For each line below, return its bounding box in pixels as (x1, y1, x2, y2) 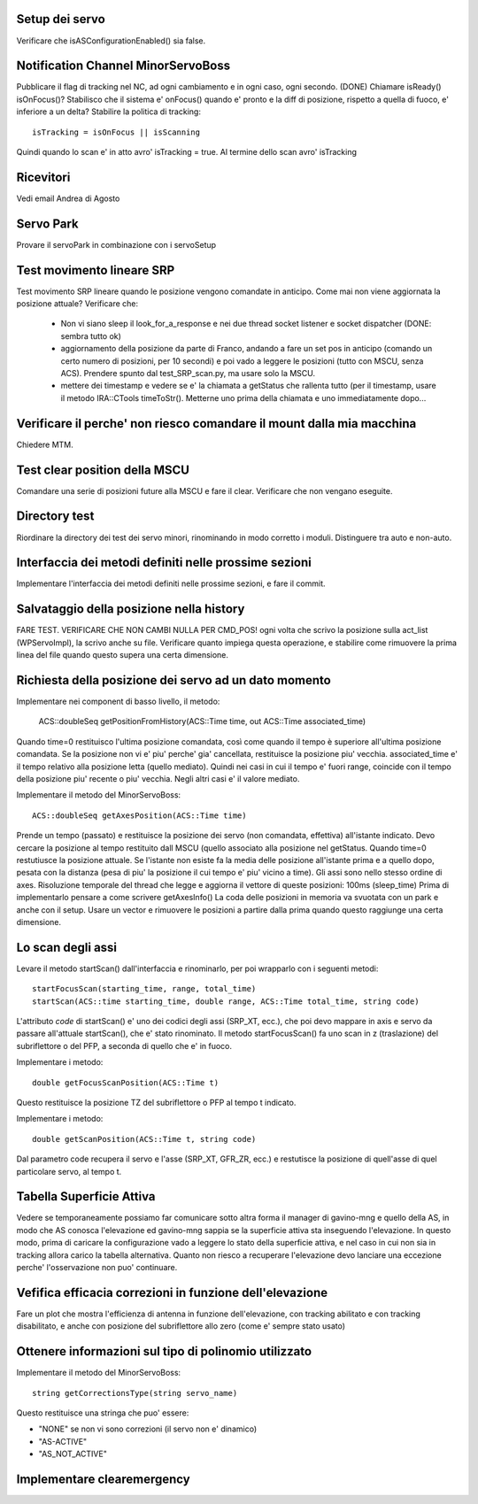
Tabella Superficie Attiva (16, 1189, 156, 1204)
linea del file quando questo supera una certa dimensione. (16, 650, 229, 660)
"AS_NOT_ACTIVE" (38, 1448, 108, 1460)
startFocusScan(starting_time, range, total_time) (32, 983, 257, 994)
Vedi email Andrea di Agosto (16, 193, 120, 204)
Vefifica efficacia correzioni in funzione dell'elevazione (16, 1284, 328, 1300)
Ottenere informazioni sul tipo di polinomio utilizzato (16, 1344, 312, 1359)
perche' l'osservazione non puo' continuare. (16, 1261, 178, 1272)
